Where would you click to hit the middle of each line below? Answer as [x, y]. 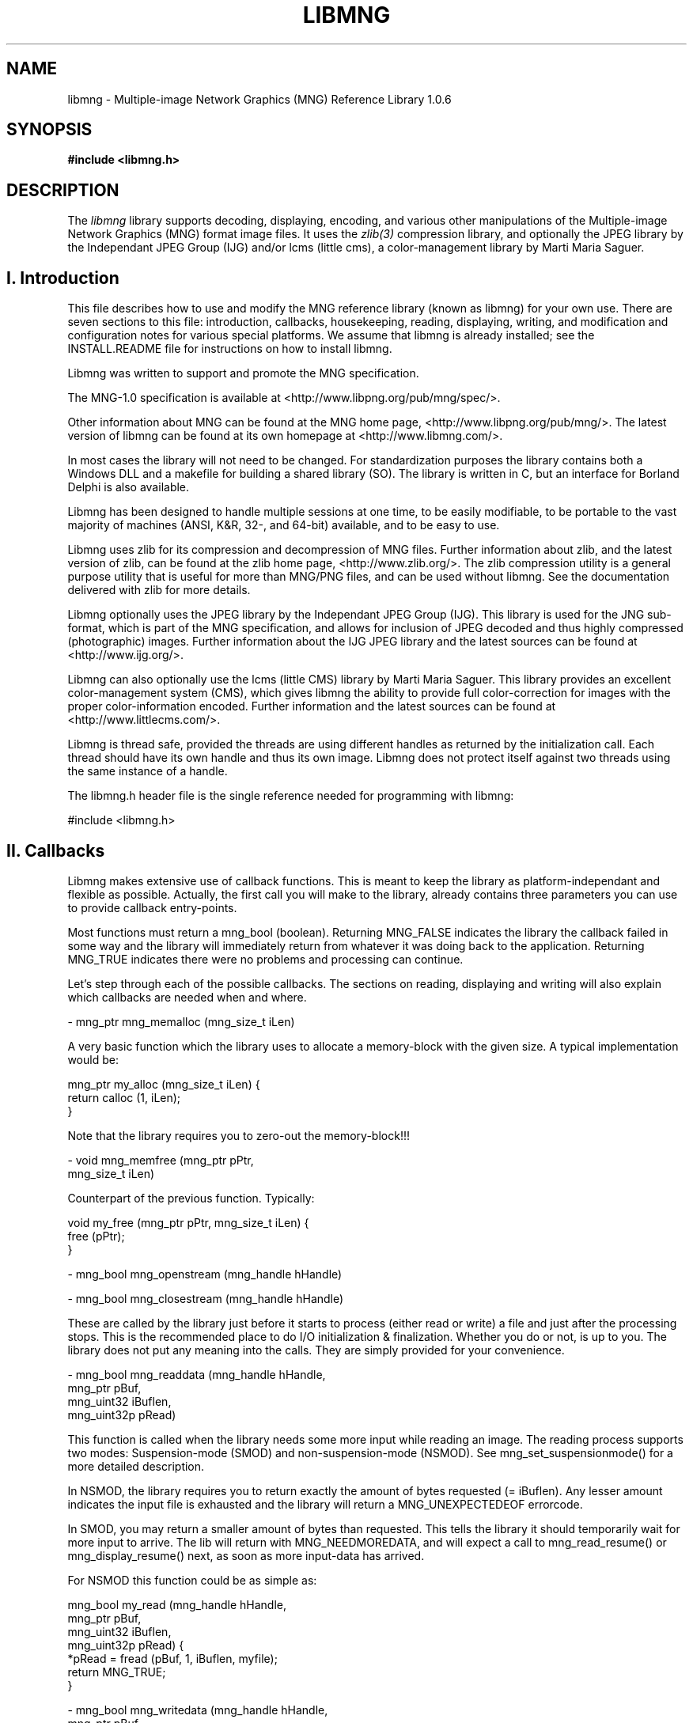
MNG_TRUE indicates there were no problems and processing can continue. [265, 959]
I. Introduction [63, 278]
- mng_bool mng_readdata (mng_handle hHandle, [197, 1374]
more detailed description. [136, 1466]
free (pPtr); [96, 1236]
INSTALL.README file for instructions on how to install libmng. [230, 349]
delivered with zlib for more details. [159, 590]
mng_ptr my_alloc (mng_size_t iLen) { [164, 1084]
